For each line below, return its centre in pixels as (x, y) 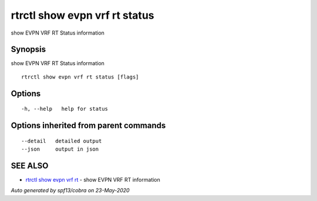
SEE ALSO (30, 166)
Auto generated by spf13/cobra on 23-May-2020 (70, 190)
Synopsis (28, 50)
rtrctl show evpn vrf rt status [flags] (80, 77)
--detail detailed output (62, 141)
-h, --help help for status (65, 109)
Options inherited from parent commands (88, 126)
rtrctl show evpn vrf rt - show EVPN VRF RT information (93, 179)
